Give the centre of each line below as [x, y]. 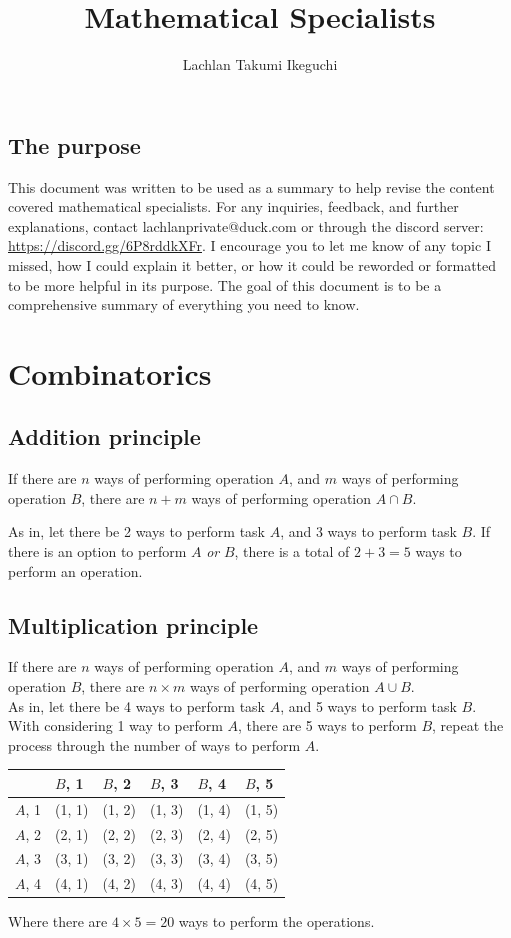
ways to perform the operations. [276, 921]
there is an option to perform [97, 551]
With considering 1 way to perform [115, 725]
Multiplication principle [133, 624]
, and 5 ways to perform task [368, 705]
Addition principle [104, 436]
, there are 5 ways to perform [327, 725]
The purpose [74, 144]
